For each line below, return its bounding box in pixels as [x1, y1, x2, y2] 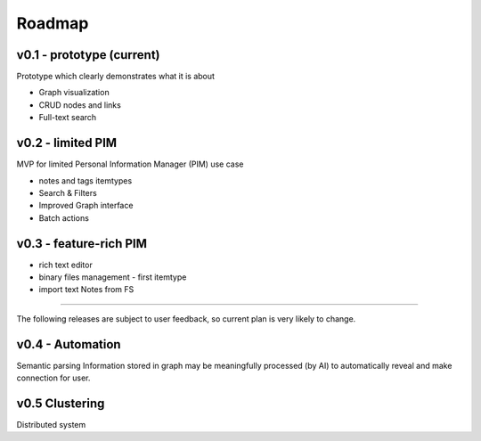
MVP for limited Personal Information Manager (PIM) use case [16, 159, 244, 169]
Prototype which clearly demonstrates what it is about [16, 71, 216, 82]
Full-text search [38, 112, 97, 123]
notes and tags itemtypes [38, 175, 133, 186]
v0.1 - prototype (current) [16, 47, 160, 62]
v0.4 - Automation [16, 337, 121, 352]
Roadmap [16, 13, 89, 33]
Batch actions [38, 212, 89, 223]
